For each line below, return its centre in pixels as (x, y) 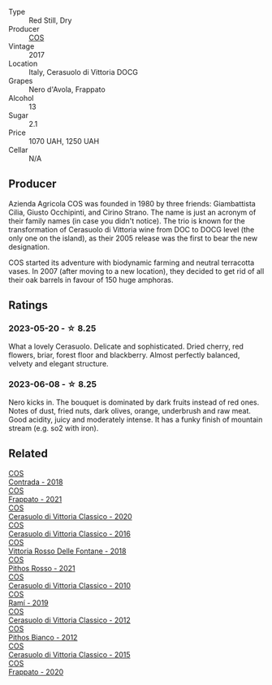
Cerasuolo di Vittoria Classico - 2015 (69, 654)
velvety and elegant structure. (58, 363)
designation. (29, 246)
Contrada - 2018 (36, 482)
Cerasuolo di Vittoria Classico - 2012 (70, 620)
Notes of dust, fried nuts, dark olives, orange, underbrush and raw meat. (130, 410)
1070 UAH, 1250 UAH (64, 141)
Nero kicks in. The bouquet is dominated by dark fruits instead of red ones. (134, 402)
